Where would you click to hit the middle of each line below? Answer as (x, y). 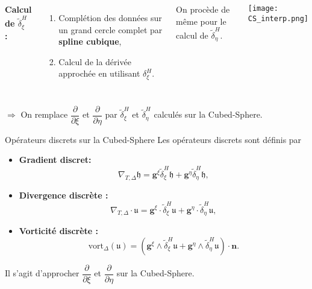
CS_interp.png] (278, 18)
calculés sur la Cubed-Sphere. (208, 114)
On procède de (203, 9)
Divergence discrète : (64, 195)
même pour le (201, 21)
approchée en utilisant (99, 73)
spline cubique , (90, 41)
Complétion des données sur (110, 17)
